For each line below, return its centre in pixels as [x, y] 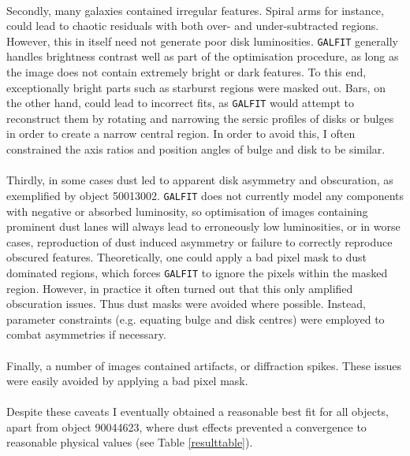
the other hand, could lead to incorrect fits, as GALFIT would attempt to [181, 103]
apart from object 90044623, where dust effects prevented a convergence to [186, 426]
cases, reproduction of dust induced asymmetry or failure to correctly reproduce [199, 241]
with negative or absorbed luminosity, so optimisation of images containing [187, 211]
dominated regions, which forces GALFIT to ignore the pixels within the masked [197, 272]
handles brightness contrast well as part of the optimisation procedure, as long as [203, 56]
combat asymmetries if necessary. [86, 334]
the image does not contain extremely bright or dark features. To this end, [186, 72]
